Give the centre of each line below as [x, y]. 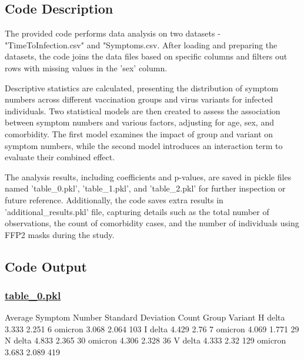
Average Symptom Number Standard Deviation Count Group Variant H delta [145, 317]
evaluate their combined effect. [60, 157]
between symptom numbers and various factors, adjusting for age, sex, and [139, 122]
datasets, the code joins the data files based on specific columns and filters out [146, 56]
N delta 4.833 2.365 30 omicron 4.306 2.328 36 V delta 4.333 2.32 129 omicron [146, 340]
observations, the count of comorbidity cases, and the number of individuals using [152, 223]
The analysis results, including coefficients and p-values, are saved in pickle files [148, 176]
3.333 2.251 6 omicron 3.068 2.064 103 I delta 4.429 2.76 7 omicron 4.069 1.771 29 [152, 328]
